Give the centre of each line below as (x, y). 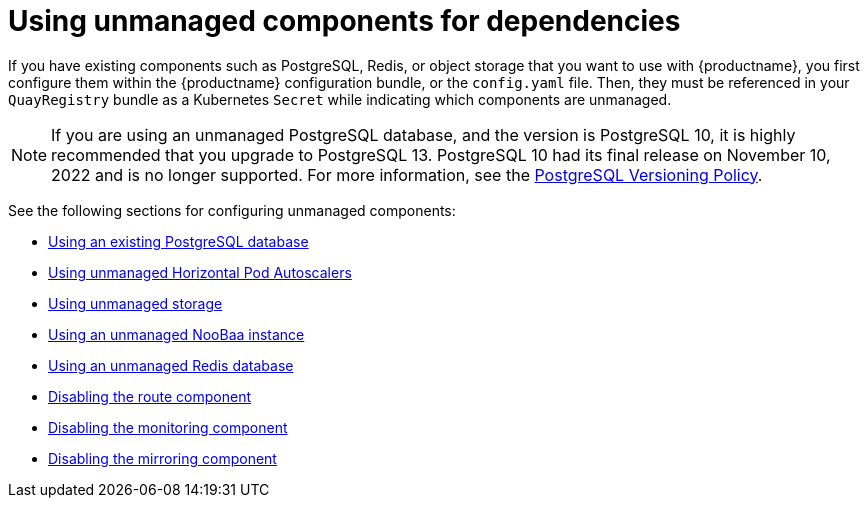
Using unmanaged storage (135, 303)
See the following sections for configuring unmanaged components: (232, 210)
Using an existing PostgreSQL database (178, 241)
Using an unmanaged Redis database (171, 365)
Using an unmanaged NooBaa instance (176, 334)
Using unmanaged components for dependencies (344, 21)
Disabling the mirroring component (162, 458)
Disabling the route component (150, 396)
